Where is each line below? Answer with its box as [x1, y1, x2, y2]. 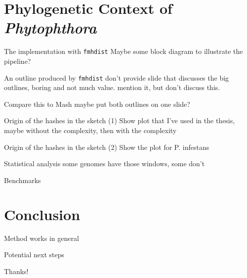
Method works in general [4, 232, 79, 243]
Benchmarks [4, 175, 41, 185]
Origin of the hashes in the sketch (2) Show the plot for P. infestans [4, 141, 209, 152]
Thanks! [4, 266, 29, 276]
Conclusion [4, 204, 81, 224]
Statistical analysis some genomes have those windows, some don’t [4, 158, 205, 169]
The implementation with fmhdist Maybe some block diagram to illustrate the [4, 46, 243, 56]
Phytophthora [4, 17, 97, 38]
